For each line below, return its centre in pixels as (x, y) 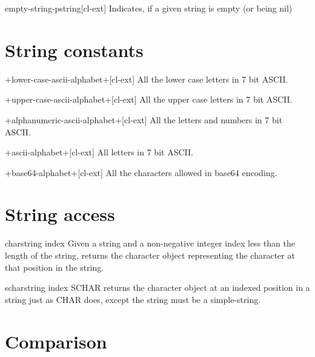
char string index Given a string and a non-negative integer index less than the (150, 243)
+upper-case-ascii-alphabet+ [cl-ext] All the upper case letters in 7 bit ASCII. (149, 99)
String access (60, 214)
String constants (74, 49)
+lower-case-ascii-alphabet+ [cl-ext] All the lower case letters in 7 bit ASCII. (147, 79)
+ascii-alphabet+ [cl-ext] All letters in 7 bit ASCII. (99, 152)
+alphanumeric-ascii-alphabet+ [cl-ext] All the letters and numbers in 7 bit (144, 119)
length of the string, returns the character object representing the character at (150, 255)
